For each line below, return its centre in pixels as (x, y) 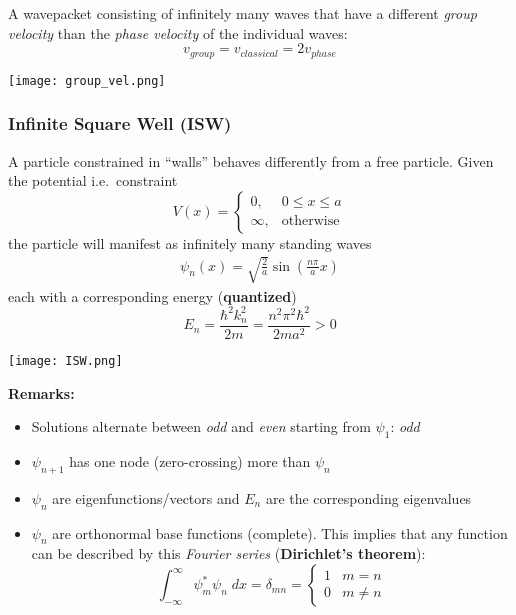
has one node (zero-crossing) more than (190, 461)
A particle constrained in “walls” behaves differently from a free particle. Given (251, 160)
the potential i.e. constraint (93, 180)
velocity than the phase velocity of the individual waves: (178, 32)
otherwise (310, 221)
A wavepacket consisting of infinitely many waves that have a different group (242, 13)
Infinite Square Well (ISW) (120, 123)
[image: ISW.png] (65, 361)
